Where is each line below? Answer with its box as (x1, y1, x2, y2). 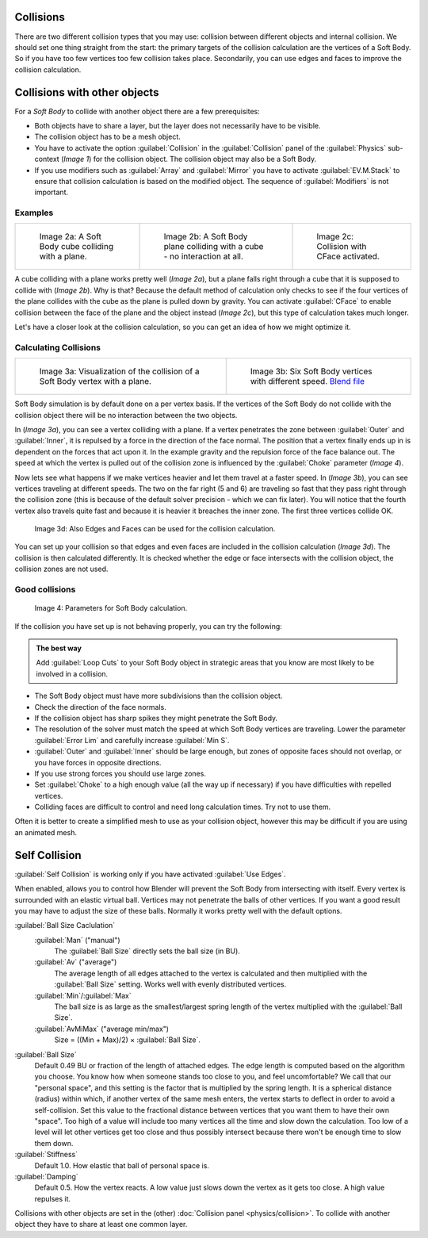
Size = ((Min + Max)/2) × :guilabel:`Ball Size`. (54, 1035, 201, 1044)
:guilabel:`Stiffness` (14, 1150, 78, 1159)
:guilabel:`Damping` (14, 1171, 78, 1181)
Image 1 (63, 155, 90, 164)
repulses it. (34, 1194, 71, 1203)
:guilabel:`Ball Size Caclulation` (14, 921, 116, 930)
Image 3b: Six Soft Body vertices (250, 366, 373, 377)
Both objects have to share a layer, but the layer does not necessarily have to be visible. (34, 121, 321, 130)
